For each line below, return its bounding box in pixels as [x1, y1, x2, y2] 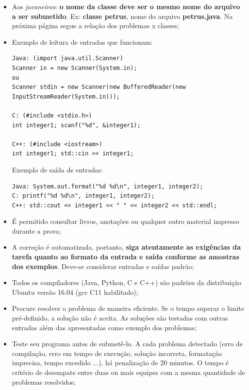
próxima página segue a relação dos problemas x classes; [12, 20, 179, 31]
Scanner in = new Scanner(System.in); [12, 64, 137, 71]
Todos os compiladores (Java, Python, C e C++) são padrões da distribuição [12, 277, 242, 288]
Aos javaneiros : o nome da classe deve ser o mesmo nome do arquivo [12, 1, 240, 11]
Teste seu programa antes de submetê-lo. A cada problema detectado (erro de [12, 339, 243, 349]
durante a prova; [12, 225, 61, 236]
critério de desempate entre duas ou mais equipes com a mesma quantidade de [12, 367, 245, 377]
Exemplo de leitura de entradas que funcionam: [12, 36, 153, 47]
